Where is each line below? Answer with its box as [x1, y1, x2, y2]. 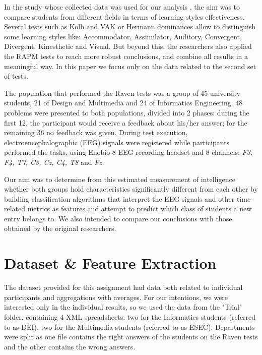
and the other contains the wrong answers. [4, 341, 136, 351]
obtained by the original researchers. [4, 223, 116, 233]
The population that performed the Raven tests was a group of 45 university [4, 87, 240, 98]
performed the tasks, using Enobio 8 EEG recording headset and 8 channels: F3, [4, 147, 253, 157]
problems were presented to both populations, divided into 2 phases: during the [4, 107, 249, 117]
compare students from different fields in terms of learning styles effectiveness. [4, 11, 245, 22]
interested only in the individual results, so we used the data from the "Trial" [4, 302, 242, 312]
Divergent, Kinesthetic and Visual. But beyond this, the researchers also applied [4, 41, 252, 51]
